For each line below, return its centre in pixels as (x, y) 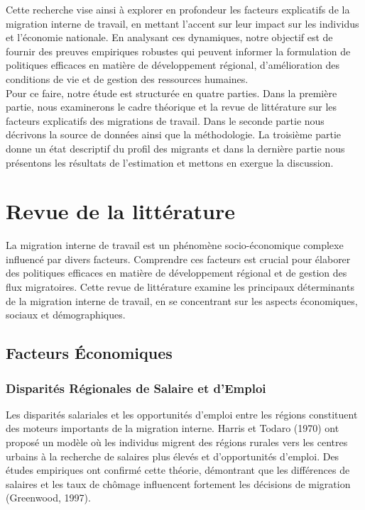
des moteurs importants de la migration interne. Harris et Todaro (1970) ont (173, 428)
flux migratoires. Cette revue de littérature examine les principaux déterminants (180, 287)
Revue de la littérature (120, 211)
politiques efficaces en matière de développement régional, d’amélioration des (173, 65)
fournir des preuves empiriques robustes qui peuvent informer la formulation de (178, 51)
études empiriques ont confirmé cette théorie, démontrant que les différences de (178, 470)
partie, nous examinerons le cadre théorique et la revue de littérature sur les (171, 107)
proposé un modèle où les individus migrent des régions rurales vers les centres (177, 442)
